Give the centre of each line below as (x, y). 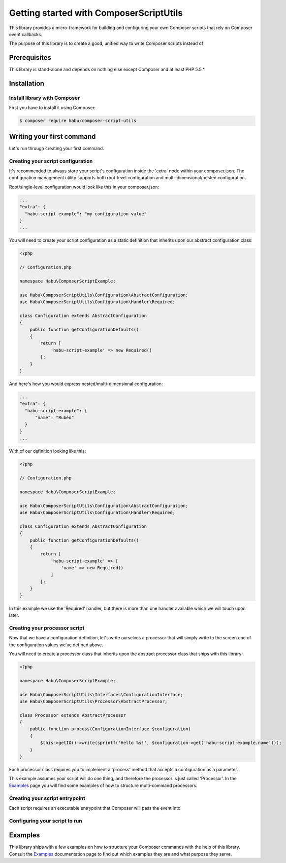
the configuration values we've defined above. (56, 645)
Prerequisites (30, 58)
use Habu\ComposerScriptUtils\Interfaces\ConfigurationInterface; (101, 694)
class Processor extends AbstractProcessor (73, 715)
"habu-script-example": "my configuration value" (86, 214)
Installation (27, 84)
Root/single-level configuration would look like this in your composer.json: (84, 187)
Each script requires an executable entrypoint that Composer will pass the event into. (95, 808)
